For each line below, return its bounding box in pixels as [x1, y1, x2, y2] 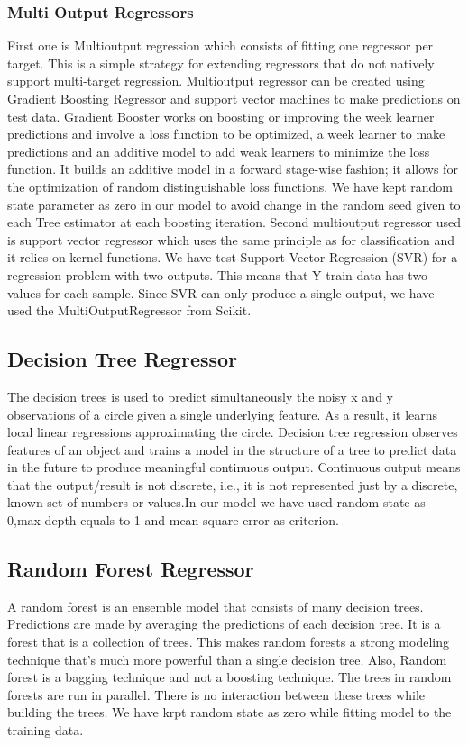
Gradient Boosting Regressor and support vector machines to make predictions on [7, 89, 461, 107]
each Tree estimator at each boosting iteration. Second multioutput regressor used [7, 213, 462, 232]
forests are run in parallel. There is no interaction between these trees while [7, 685, 426, 704]
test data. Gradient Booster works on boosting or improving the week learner [7, 106, 435, 125]
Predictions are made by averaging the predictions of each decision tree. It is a [7, 614, 441, 633]
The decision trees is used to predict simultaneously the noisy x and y [7, 386, 393, 405]
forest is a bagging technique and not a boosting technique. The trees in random [7, 668, 452, 686]
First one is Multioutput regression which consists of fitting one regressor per [7, 36, 434, 55]
